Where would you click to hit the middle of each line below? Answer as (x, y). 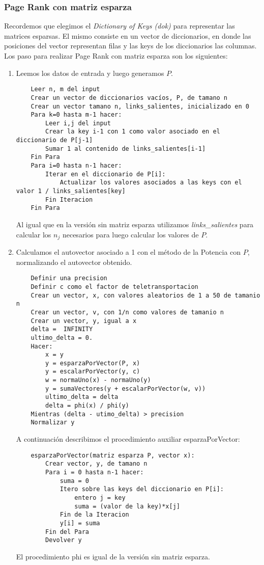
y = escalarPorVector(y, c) (93, 372)
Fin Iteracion (69, 199)
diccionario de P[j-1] (54, 140)
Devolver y (64, 540)
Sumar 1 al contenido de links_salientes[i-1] (126, 149)
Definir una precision (69, 278)
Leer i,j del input (78, 123)
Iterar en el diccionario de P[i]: (106, 174)
